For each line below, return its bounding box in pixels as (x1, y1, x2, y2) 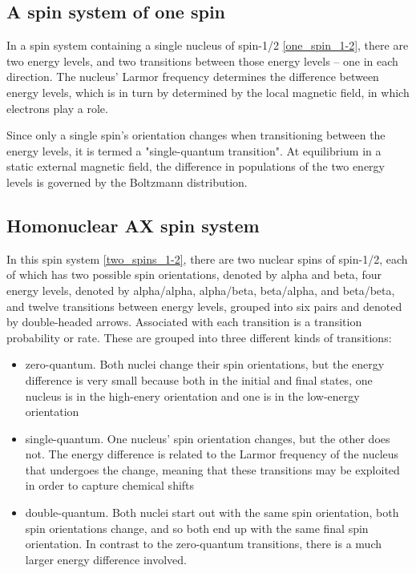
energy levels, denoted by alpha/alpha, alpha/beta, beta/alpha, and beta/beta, (6, 281, 395, 298)
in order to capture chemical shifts (25, 477, 195, 494)
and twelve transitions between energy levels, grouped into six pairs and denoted (6, 297, 402, 314)
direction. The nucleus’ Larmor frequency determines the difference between (6, 68, 379, 85)
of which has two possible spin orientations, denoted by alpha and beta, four (6, 266, 382, 283)
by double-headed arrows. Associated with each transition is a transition (6, 313, 362, 330)
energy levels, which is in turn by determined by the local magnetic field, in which (6, 83, 410, 100)
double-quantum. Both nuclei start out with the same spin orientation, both (25, 504, 399, 521)
